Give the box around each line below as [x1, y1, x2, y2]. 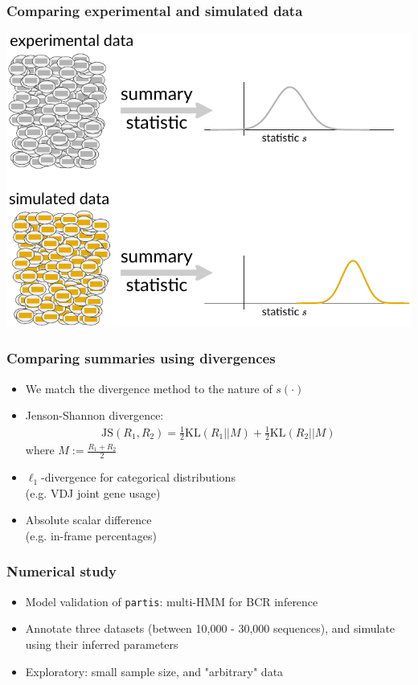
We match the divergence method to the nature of [25, 379, 273, 396]
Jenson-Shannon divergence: [25, 407, 164, 424]
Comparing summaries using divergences [6, 348, 276, 368]
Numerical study [6, 561, 117, 581]
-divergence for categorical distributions [41, 469, 236, 486]
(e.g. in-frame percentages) [25, 527, 157, 543]
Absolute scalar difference [25, 511, 152, 528]
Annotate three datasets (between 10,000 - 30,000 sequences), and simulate [25, 620, 395, 637]
